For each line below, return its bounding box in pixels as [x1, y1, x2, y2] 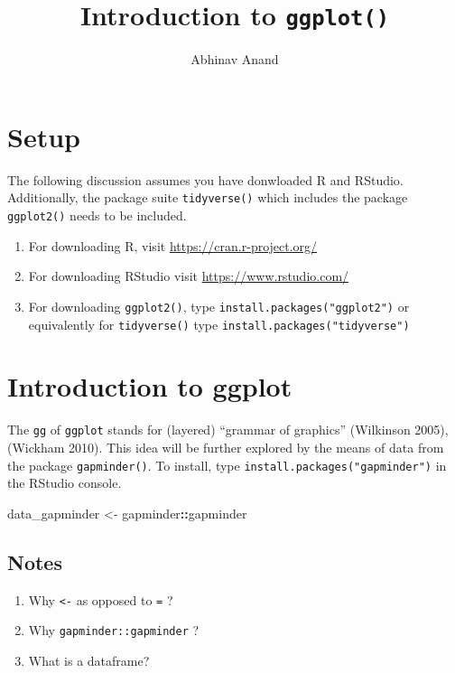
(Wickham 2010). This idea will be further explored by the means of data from [7, 437, 444, 456]
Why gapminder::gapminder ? [28, 621, 200, 640]
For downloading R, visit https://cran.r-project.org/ [28, 236, 318, 255]
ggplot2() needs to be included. [7, 206, 187, 225]
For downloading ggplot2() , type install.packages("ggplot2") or [28, 296, 410, 315]
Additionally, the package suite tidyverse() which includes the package [7, 188, 408, 207]
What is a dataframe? [28, 650, 150, 669]
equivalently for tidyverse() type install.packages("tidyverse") [28, 314, 410, 333]
